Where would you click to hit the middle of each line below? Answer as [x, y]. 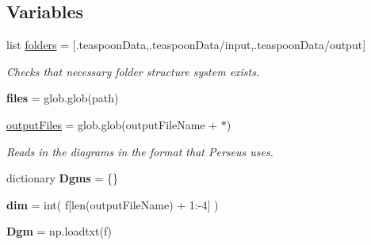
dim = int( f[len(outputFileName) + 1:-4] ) [113, 204]
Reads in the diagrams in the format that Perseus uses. [140, 151]
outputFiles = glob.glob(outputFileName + [112, 124]
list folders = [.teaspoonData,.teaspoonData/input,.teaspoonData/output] [186, 45]
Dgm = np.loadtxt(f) [59, 231]
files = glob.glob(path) [63, 98]
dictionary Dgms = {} [62, 178]
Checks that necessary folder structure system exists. [133, 71]
